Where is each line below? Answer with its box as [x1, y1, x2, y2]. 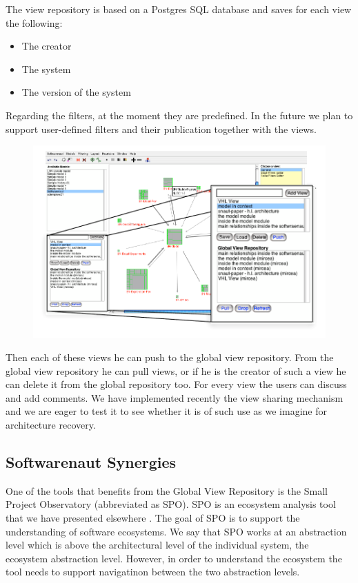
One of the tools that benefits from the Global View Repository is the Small [6, 483, 328, 498]
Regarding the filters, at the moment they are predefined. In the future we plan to [6, 108, 353, 122]
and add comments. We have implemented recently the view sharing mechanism [6, 390, 344, 405]
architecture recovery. [6, 417, 96, 431]
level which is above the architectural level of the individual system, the [6, 538, 309, 552]
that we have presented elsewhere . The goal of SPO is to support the [6, 510, 300, 524]
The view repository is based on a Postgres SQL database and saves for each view [6, 2, 352, 16]
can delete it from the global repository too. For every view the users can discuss [6, 377, 347, 391]
